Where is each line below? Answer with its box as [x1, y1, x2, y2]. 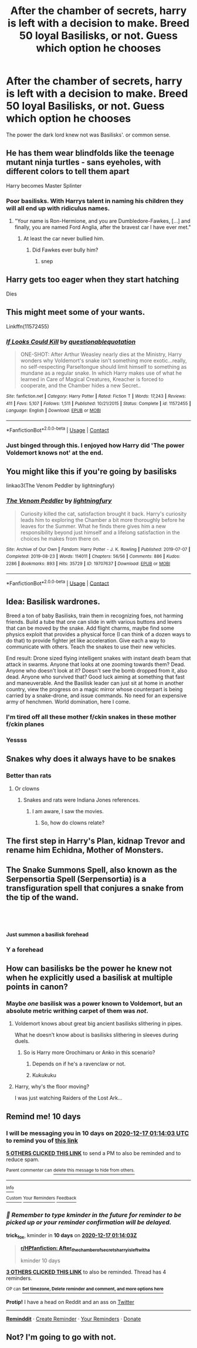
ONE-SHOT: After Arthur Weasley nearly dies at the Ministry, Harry [20, 351, 182, 358]
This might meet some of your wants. [6, 307, 145, 317]
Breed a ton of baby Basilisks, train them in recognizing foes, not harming [6, 612, 184, 619]
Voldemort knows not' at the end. [6, 449, 104, 457]
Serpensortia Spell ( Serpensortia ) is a [6, 874, 147, 884]
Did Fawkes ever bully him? [32, 246, 98, 253]
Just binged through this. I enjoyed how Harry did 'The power [6, 441, 185, 449]
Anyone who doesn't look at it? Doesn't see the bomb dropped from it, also [6, 667, 188, 674]
